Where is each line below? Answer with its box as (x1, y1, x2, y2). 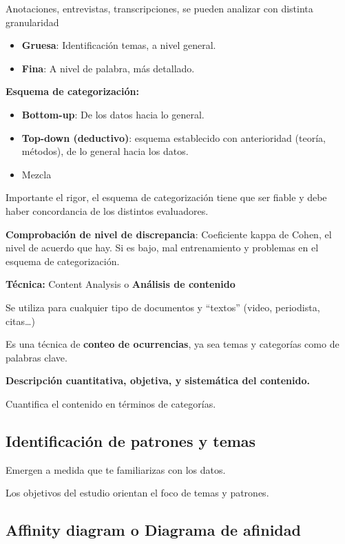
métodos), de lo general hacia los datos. (21, 144, 189, 158)
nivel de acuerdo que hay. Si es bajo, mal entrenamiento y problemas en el (6, 240, 319, 255)
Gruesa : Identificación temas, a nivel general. (21, 38, 216, 52)
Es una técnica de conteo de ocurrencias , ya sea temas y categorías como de (6, 337, 339, 351)
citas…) (6, 313, 35, 328)
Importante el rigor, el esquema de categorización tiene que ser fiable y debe (6, 190, 327, 205)
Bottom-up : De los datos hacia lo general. (21, 107, 205, 121)
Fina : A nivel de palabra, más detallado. (21, 61, 195, 75)
